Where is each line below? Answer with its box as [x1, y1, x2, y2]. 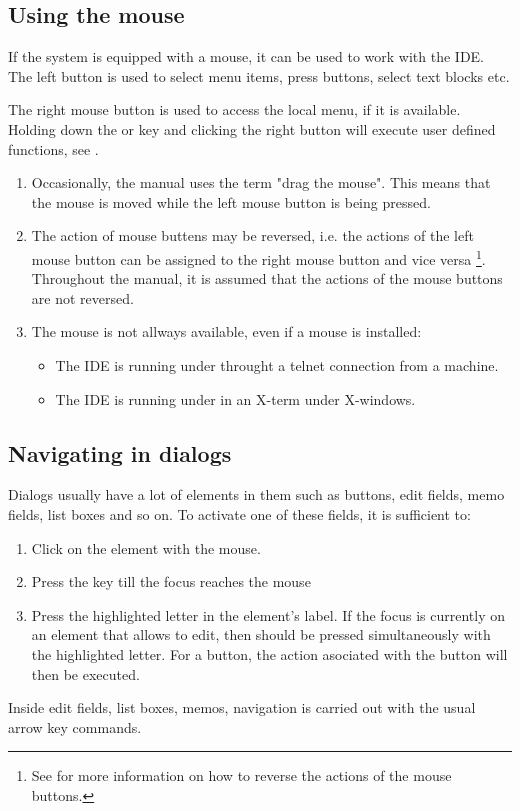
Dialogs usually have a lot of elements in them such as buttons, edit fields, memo [8, 484, 505, 505]
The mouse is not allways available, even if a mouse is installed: [31, 321, 422, 342]
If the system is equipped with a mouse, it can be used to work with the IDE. [8, 46, 484, 67]
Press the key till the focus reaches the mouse [31, 571, 311, 592]
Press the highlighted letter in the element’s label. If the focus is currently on [31, 604, 506, 625]
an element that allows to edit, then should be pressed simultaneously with [31, 624, 491, 645]
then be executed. [31, 663, 140, 684]
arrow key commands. [8, 716, 142, 737]
